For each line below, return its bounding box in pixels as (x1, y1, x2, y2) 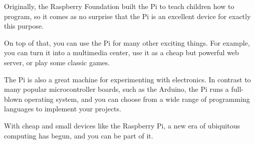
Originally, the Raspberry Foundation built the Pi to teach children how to (4, 1, 234, 11)
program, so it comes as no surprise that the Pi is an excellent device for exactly (4, 11, 251, 21)
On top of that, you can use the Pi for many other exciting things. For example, (4, 37, 250, 48)
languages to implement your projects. (4, 103, 121, 114)
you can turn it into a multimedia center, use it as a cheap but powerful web (4, 47, 239, 58)
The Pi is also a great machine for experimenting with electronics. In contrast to (4, 74, 251, 84)
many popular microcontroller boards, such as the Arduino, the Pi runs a (4, 84, 229, 94)
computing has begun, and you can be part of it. (4, 130, 153, 140)
